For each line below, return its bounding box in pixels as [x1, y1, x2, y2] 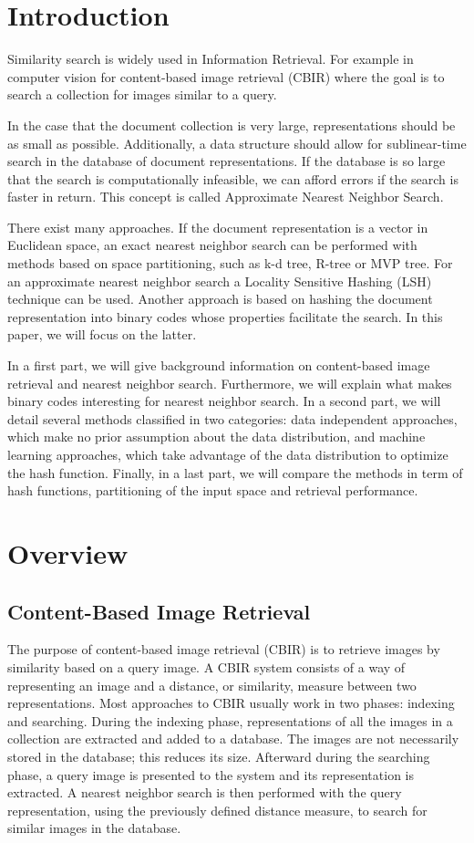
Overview [7, 534, 129, 571]
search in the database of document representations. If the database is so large [7, 151, 446, 171]
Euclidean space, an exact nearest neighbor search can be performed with [7, 235, 417, 255]
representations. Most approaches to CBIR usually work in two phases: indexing [7, 693, 455, 713]
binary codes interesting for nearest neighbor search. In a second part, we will [7, 391, 441, 411]
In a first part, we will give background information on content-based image [7, 356, 430, 375]
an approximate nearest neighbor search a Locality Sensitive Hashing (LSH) [7, 271, 432, 290]
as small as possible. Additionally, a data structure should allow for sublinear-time [7, 133, 467, 152]
